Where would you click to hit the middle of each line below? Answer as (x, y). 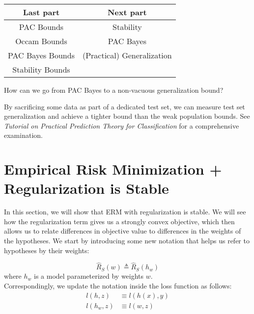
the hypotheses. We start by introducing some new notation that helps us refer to (127, 241)
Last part (41, 12)
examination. (23, 135)
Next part (127, 12)
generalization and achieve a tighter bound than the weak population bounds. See (127, 116)
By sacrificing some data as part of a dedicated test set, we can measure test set (125, 106)
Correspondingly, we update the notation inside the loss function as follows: (118, 286)
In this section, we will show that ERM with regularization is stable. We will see (125, 212)
